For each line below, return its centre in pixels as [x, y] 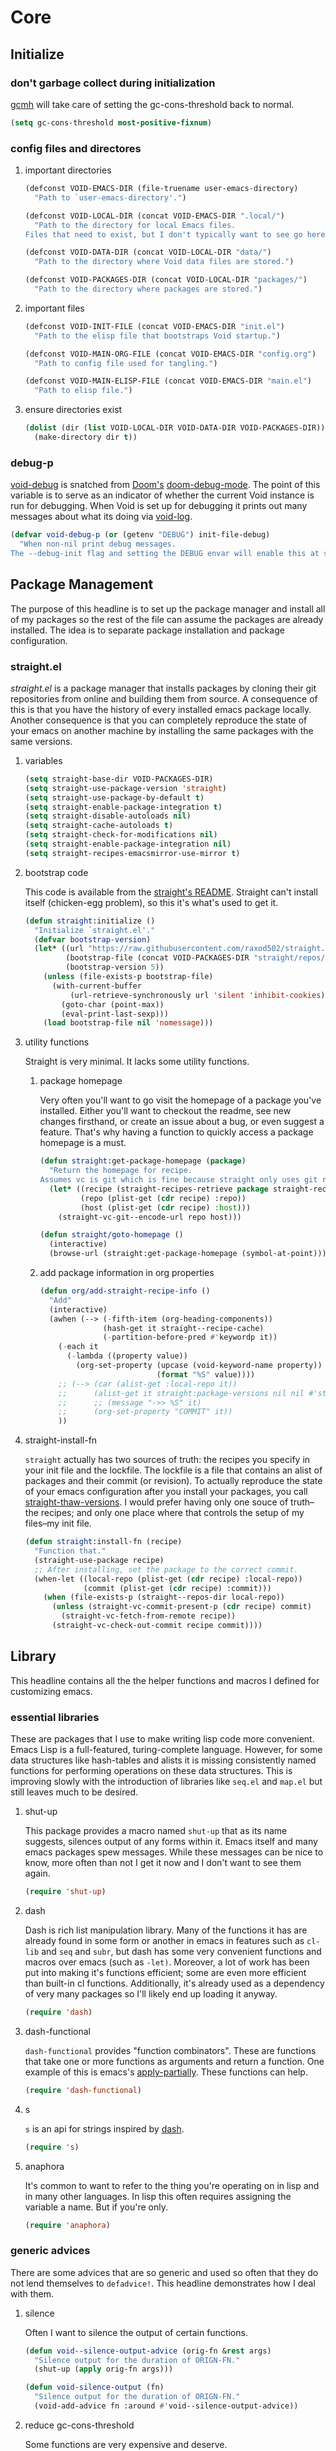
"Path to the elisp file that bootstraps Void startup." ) [157, 336]
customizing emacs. [51, 1691]
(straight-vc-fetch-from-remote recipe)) [149, 1616]
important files [54, 308]
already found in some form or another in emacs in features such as [164, 1940]
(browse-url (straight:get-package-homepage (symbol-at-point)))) [190, 1254]
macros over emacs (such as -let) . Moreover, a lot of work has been [167, 1962]
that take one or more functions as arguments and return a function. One [174, 2061]
